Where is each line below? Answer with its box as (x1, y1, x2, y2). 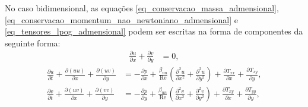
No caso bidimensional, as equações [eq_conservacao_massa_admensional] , (5, 2, 279, 14)
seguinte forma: (5, 36, 61, 49)
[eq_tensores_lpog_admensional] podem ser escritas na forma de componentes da (5, 25, 303, 37)
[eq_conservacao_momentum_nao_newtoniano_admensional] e (5, 13, 238, 26)
